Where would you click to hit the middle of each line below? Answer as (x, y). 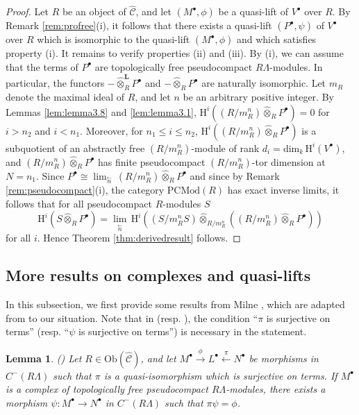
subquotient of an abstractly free (75, 147)
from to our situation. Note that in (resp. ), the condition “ (132, 317)
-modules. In (296, 66)
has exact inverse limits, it (283, 190)
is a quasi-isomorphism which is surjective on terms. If (220, 375)
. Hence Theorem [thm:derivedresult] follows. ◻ (139, 238)
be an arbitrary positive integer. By (258, 96)
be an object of (94, 11)
